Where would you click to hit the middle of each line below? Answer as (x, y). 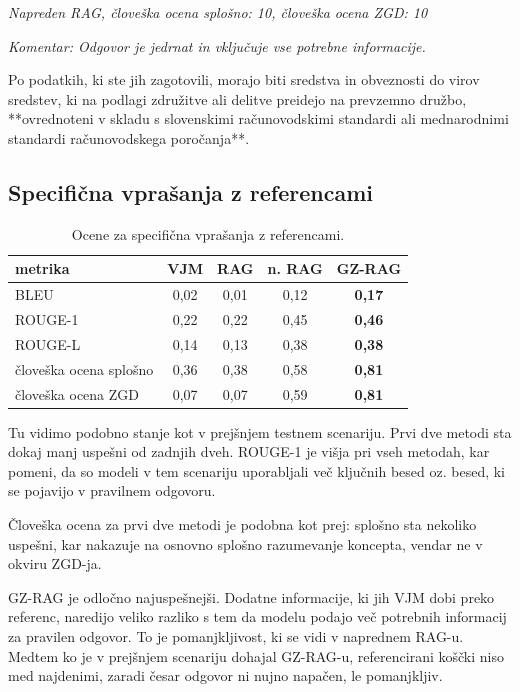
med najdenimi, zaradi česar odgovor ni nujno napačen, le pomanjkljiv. (225, 675)
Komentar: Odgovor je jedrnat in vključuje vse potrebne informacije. (217, 45)
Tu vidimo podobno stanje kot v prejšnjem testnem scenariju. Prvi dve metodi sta (260, 431)
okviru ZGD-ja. (55, 563)
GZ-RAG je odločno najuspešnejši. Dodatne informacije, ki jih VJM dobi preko (251, 596)
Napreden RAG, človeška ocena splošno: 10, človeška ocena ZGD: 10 (218, 12)
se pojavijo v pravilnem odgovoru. (112, 490)
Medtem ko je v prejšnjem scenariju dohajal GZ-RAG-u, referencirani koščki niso (256, 655)
